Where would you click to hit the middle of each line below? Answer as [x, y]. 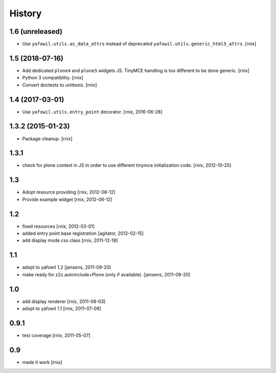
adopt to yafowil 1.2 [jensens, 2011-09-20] [67, 267]
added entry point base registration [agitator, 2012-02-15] [83, 233]
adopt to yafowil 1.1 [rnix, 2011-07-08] [62, 309]
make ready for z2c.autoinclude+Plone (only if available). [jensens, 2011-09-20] [106, 274]
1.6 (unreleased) [36, 31]
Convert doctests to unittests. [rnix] [60, 85]
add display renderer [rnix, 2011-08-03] [64, 301]
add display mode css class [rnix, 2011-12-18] [70, 240]
